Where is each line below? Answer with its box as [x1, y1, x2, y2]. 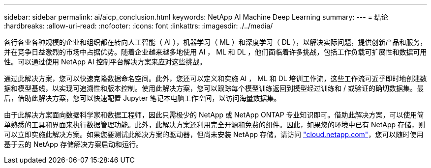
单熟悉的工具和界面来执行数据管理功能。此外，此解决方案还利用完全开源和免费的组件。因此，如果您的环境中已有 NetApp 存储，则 [4, 120, 425, 129]
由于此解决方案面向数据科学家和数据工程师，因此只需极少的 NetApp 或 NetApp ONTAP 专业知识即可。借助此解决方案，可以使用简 [4, 111, 424, 119]
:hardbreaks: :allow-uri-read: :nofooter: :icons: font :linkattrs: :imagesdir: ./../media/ [4, 22, 273, 30]
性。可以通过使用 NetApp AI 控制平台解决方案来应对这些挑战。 [4, 57, 207, 66]
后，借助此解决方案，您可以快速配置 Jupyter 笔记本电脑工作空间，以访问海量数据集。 [4, 94, 281, 102]
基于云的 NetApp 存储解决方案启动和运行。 [4, 140, 143, 148]
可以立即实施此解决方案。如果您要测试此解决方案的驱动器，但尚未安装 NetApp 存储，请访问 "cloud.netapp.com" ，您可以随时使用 [4, 130, 424, 139]
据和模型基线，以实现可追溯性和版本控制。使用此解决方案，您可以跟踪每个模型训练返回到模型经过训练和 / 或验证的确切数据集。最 [4, 84, 424, 92]
